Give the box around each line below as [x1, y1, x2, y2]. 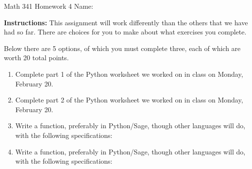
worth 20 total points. [4, 52, 69, 63]
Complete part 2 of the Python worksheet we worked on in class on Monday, [15, 95, 243, 105]
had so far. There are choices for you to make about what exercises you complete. [4, 27, 247, 37]
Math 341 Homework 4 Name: [4, 1, 93, 11]
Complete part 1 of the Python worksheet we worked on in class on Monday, [15, 68, 243, 79]
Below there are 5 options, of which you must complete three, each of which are [4, 43, 241, 53]
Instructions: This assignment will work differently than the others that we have [4, 17, 248, 27]
